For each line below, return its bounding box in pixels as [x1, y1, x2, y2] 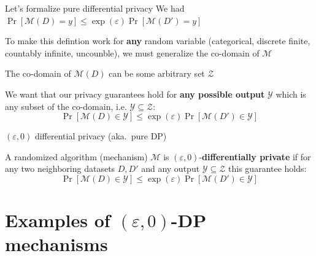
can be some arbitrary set [109, 67, 205, 80]
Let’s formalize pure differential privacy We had [5, 2, 185, 14]
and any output [141, 162, 200, 175]
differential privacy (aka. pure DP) [34, 130, 167, 142]
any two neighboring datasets [5, 162, 115, 175]
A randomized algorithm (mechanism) [5, 150, 148, 163]
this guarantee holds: [228, 162, 307, 175]
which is [276, 87, 306, 100]
